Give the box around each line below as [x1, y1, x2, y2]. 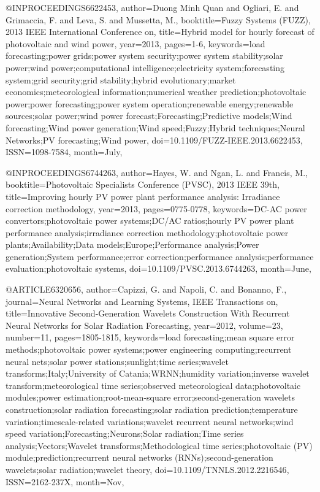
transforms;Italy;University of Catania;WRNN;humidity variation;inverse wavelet [6, 367, 310, 380]
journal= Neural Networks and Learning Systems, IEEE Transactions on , [6, 294, 278, 307]
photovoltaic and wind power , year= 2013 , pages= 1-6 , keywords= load [6, 37, 265, 50]
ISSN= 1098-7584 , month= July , [6, 145, 123, 158]
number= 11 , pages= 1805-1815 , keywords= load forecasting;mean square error [6, 331, 295, 344]
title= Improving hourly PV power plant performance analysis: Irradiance [6, 190, 280, 202]
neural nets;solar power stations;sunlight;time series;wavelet [6, 355, 229, 367]
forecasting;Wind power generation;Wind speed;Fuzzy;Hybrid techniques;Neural [6, 121, 305, 134]
